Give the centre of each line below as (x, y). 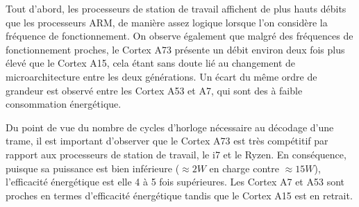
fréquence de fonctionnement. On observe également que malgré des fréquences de (179, 36)
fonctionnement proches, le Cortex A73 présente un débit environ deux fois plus (175, 49)
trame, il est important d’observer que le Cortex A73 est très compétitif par (167, 141)
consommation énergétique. (64, 104)
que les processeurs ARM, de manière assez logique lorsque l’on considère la (167, 22)
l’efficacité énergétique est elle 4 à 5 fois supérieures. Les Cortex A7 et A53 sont (175, 182)
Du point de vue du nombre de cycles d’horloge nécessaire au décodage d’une (170, 127)
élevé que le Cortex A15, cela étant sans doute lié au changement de (151, 63)
